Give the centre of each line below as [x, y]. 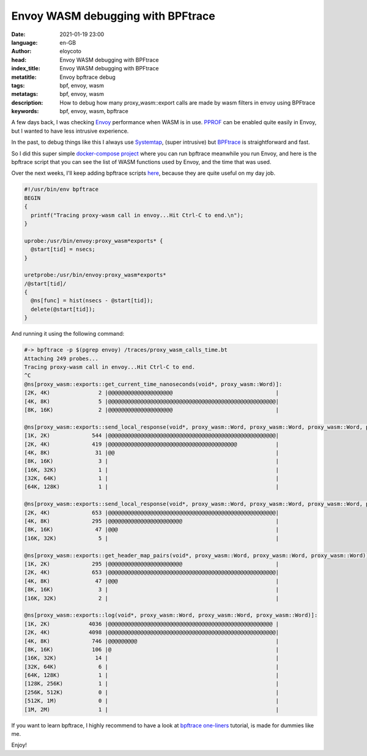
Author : [21, 51]
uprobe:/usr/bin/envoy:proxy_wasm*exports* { [94, 241]
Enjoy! [19, 745]
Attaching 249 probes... [61, 358]
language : [24, 42]
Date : [18, 34]
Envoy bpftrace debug [87, 77]
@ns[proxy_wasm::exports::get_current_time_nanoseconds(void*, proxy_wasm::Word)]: [153, 384]
